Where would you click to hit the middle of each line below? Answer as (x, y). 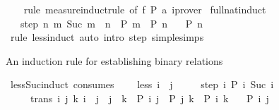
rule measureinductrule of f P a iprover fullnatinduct (145, 9)
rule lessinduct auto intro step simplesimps (107, 37)
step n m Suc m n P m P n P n (112, 23)
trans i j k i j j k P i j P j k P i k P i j (149, 98)
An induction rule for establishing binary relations (114, 60)
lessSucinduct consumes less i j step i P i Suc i (142, 84)
